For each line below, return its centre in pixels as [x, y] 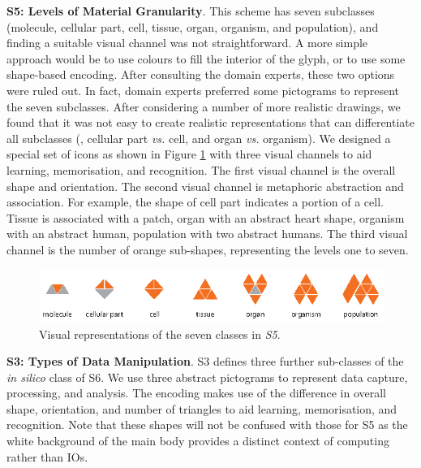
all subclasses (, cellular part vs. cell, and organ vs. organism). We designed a [199, 138]
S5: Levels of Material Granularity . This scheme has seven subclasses [191, 11]
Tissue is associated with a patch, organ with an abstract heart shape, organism [206, 217]
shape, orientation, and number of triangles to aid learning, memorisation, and [202, 408]
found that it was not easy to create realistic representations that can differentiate [210, 122]
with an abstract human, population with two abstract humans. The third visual [207, 234]
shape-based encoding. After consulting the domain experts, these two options [201, 74]
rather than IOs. [47, 456]
